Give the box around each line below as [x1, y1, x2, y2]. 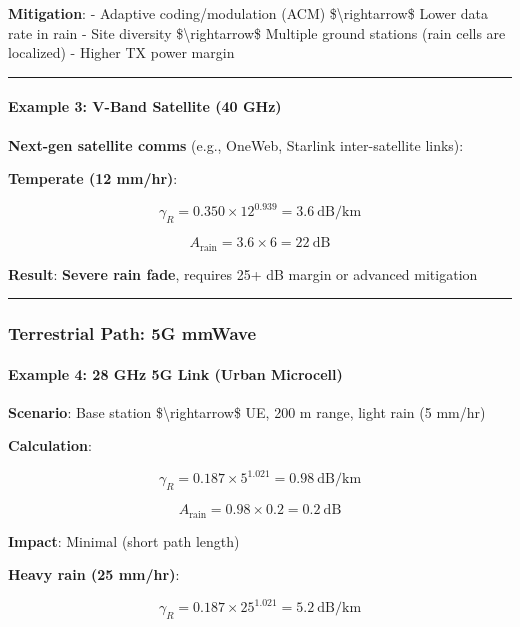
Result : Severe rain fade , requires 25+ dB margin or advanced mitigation [8, 263, 478, 284]
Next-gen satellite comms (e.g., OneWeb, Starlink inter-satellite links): [8, 134, 464, 155]
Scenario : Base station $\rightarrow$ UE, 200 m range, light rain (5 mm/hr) [8, 401, 486, 422]
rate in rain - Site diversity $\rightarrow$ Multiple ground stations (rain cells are [8, 22, 506, 43]
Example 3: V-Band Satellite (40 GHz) [8, 96, 282, 117]
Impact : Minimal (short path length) [8, 530, 240, 551]
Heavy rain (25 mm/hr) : [8, 564, 180, 585]
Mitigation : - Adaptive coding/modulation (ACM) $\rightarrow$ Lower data [8, 3, 489, 23]
